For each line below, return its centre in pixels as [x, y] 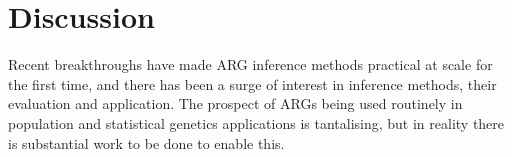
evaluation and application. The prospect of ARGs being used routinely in [235, 103]
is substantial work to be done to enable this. [146, 142]
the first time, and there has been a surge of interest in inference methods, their [252, 83]
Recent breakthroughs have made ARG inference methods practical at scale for [250, 64]
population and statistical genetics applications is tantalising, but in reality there [256, 122]
